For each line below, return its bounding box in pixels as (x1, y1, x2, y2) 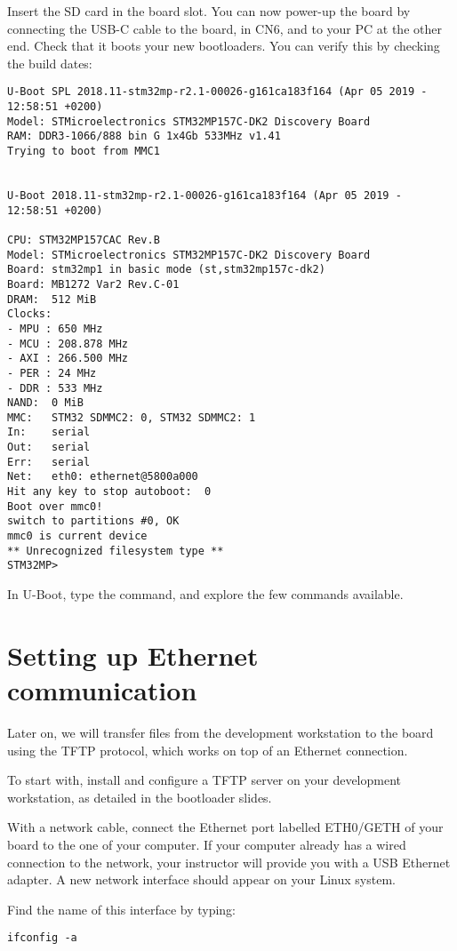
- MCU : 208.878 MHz (7, 337, 129, 350)
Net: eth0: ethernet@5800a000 (7, 470, 198, 483)
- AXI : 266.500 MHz (7, 352, 129, 365)
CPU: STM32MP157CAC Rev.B (7, 233, 160, 246)
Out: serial (7, 441, 91, 454)
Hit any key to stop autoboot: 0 (7, 485, 212, 499)
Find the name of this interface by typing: (7, 899, 236, 918)
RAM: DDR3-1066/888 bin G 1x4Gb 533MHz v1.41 (7, 130, 281, 143)
